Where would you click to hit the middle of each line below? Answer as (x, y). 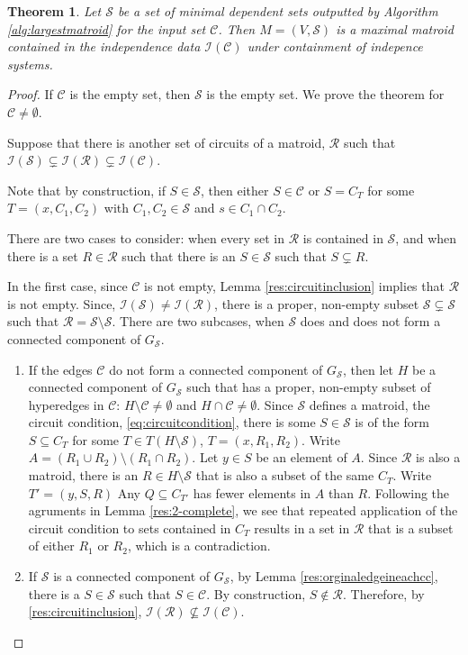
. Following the (409, 492)
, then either (235, 190)
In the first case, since (67, 286)
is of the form (392, 422)
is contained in (343, 237)
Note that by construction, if (86, 190)
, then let (368, 369)
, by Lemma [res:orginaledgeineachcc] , (334, 576)
